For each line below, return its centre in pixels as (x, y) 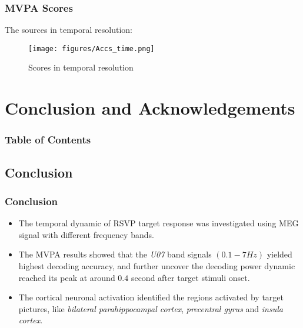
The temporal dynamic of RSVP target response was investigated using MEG (159, 223)
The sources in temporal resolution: (69, 30)
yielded (279, 254)
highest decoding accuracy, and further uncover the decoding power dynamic (157, 266)
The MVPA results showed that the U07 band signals (115, 254)
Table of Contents (48, 140)
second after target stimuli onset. (190, 277)
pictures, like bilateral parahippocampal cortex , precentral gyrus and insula (151, 308)
